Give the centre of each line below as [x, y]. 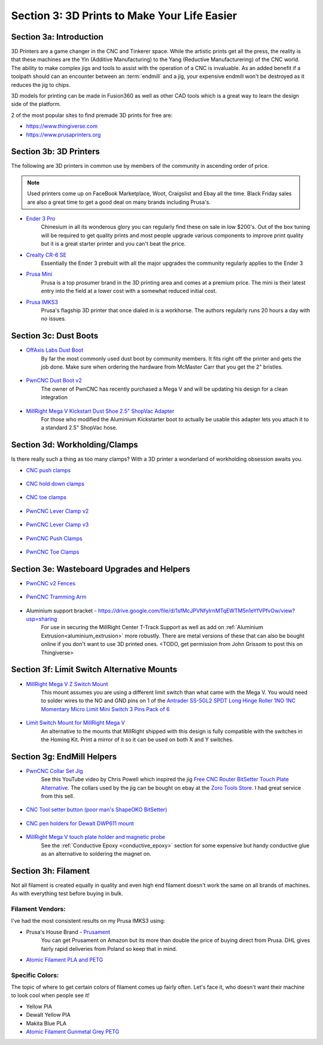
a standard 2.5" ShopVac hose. [79, 428]
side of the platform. [36, 104]
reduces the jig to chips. [41, 84]
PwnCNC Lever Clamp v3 [57, 525]
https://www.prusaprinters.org [63, 134]
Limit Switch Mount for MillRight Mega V [75, 723]
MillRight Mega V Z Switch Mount [67, 684]
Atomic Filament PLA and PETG [65, 959]
